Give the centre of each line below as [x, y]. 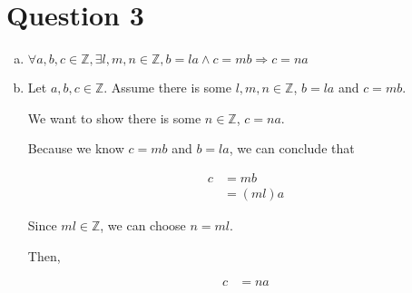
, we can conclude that [292, 148]
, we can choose [143, 225]
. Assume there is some [167, 88]
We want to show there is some [114, 117]
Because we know [76, 148]
